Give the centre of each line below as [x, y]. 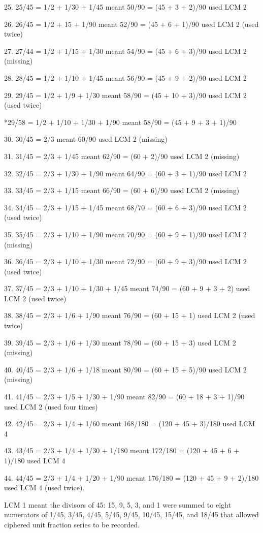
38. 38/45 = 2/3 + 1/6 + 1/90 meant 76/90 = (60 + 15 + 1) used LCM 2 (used [130, 315]
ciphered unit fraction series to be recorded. [72, 524]
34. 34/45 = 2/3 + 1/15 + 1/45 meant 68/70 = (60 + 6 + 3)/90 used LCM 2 [125, 207]
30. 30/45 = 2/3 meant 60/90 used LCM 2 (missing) [86, 139]
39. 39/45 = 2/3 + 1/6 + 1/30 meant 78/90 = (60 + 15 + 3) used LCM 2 [120, 342]
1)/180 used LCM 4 [35, 460]
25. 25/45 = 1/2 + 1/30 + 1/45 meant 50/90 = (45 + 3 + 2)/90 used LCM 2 [125, 7]
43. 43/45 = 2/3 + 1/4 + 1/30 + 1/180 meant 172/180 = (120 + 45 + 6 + [122, 450]
